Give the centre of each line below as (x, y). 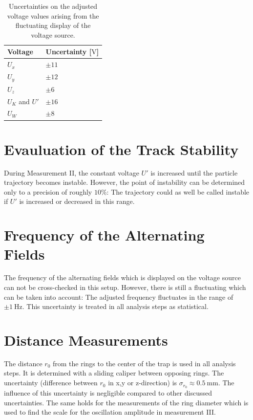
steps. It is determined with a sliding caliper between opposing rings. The (114, 373)
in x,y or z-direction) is (143, 383)
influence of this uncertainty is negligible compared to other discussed (108, 392)
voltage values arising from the (53, 15)
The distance (23, 363)
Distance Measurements (86, 340)
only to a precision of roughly (48, 191)
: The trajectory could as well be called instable (178, 191)
